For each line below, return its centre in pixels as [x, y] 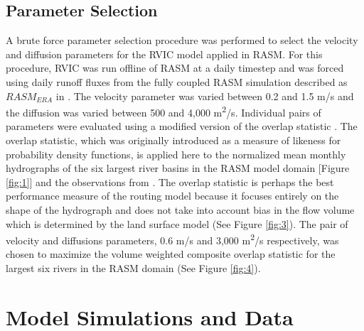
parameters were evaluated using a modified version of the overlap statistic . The [182, 126]
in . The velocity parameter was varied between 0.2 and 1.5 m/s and [205, 96]
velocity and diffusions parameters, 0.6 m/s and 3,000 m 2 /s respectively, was [172, 239]
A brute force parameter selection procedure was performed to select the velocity [182, 40]
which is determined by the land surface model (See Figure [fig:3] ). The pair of [177, 223]
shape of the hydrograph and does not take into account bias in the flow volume [180, 209]
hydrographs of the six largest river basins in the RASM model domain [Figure [178, 168]
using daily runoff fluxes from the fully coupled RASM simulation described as [177, 81]
